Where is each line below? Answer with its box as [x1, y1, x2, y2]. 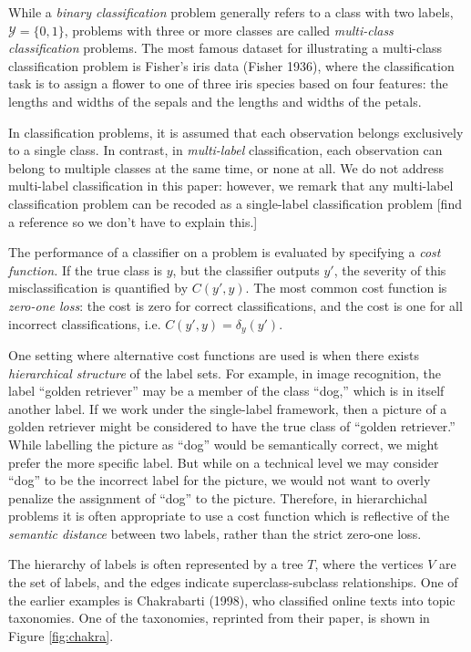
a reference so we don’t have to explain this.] [8, 212, 258, 231]
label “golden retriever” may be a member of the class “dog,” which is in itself [8, 381, 445, 400]
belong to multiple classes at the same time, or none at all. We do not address [8, 158, 445, 177]
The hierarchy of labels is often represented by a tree [8, 554, 303, 574]
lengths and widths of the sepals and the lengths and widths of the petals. [8, 91, 422, 110]
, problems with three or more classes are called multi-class [64, 20, 394, 39]
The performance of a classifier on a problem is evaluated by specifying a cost [8, 243, 441, 262]
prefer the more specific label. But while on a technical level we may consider [8, 452, 439, 471]
